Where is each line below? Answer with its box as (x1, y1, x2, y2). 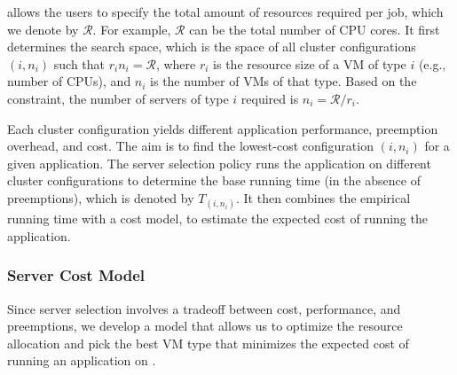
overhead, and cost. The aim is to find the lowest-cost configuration (7, 137, 374, 155)
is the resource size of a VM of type (213, 54, 406, 73)
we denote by (7, 20, 79, 38)
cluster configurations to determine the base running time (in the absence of (7, 171, 421, 190)
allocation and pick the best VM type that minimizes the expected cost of (7, 333, 409, 352)
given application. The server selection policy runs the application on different (7, 153, 431, 172)
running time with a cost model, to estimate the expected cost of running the (7, 209, 428, 228)
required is (240, 89, 299, 107)
